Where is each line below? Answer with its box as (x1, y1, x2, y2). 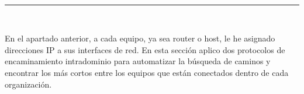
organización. (5, 78, 52, 90)
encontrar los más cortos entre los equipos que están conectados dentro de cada (5, 66, 289, 78)
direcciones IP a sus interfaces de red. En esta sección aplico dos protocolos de (5, 43, 285, 55)
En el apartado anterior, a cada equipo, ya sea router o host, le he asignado (5, 32, 275, 44)
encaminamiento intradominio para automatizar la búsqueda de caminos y (5, 55, 271, 67)
